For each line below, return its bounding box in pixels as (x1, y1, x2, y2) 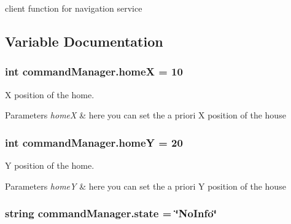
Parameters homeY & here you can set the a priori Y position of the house (5, 179, 286, 192)
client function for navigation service (5, 2, 142, 14)
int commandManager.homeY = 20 (5, 134, 183, 150)
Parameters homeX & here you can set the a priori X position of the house (5, 109, 286, 122)
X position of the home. (5, 88, 95, 101)
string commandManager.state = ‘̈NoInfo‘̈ (5, 206, 217, 221)
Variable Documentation (5, 31, 163, 50)
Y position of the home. (5, 159, 95, 171)
